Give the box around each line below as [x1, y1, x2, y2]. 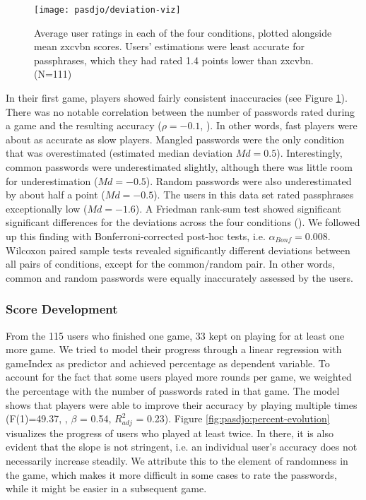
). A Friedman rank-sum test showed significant [135, 201, 341, 215]
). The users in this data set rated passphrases [153, 187, 354, 202]
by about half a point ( [6, 187, 105, 202]
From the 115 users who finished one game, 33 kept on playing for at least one [6, 328, 345, 343]
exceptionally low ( [6, 201, 88, 215]
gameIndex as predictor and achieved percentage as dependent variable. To [6, 355, 330, 370]
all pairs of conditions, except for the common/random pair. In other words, [6, 256, 335, 271]
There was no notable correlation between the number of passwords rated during [6, 104, 355, 119]
